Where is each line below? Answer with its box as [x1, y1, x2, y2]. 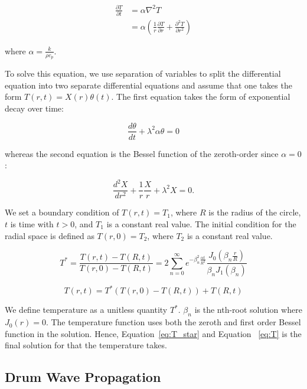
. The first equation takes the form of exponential [111, 90, 290, 103]
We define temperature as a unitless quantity [5, 303, 168, 316]
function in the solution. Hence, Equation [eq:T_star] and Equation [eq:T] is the [5, 327, 302, 339]
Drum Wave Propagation [5, 368, 161, 386]
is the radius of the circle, [208, 206, 301, 218]
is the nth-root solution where [194, 303, 302, 316]
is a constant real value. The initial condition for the [106, 217, 296, 230]
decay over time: [5, 102, 64, 114]
